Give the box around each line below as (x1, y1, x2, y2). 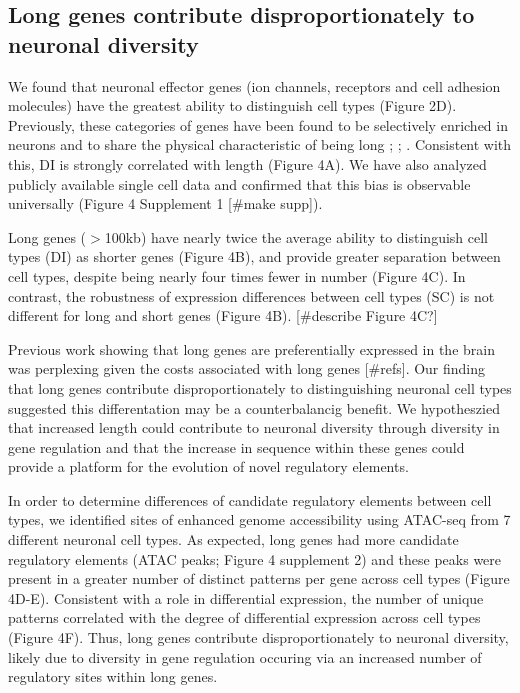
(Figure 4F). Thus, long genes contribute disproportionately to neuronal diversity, (8, 627, 509, 648)
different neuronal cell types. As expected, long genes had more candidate (8, 529, 459, 550)
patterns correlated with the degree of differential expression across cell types (8, 607, 481, 628)
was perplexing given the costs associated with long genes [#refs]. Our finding (8, 358, 486, 379)
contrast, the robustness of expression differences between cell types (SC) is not (8, 285, 495, 306)
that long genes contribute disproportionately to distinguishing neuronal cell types (8, 377, 512, 398)
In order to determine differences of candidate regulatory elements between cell (8, 489, 492, 510)
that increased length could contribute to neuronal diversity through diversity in (8, 417, 500, 438)
